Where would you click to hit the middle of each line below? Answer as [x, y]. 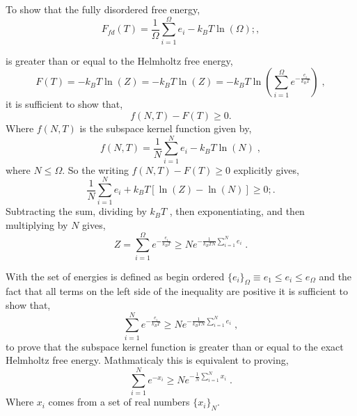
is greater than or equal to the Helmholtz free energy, [119, 60]
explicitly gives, [266, 169]
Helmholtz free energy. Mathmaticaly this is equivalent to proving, [147, 360]
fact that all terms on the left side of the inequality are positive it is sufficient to [177, 291]
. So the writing [95, 169]
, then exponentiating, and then [237, 211]
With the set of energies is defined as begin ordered [115, 276]
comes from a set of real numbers [119, 402]
